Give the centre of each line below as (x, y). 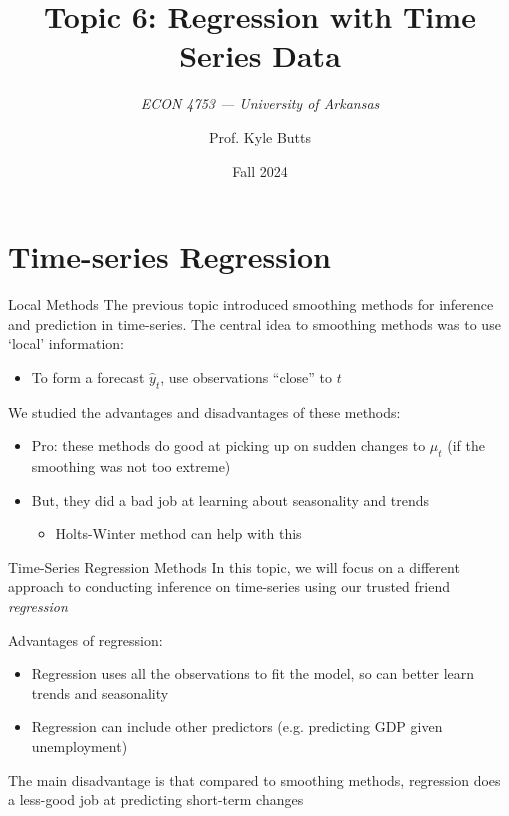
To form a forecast (88, 376)
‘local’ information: (66, 343)
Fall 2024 (260, 170)
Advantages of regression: (85, 639)
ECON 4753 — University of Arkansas (260, 103)
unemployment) (79, 745)
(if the (466, 445)
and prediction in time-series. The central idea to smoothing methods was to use (254, 323)
